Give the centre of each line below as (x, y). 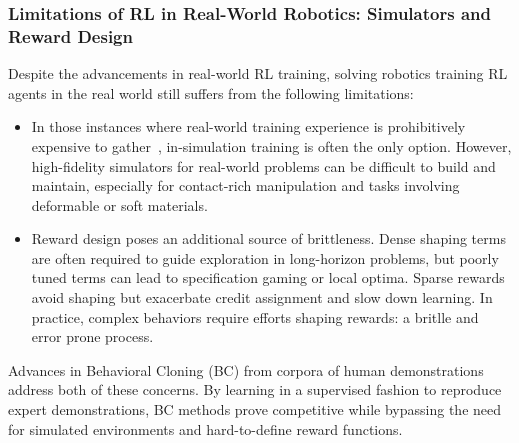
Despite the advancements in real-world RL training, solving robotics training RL (258, 73)
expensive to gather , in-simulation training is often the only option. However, (271, 145)
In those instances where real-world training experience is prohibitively (248, 126)
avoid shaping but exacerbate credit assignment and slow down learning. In (262, 297)
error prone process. (92, 336)
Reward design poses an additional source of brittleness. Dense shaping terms (268, 238)
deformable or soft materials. (119, 204)
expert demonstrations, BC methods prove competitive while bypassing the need (255, 409)
